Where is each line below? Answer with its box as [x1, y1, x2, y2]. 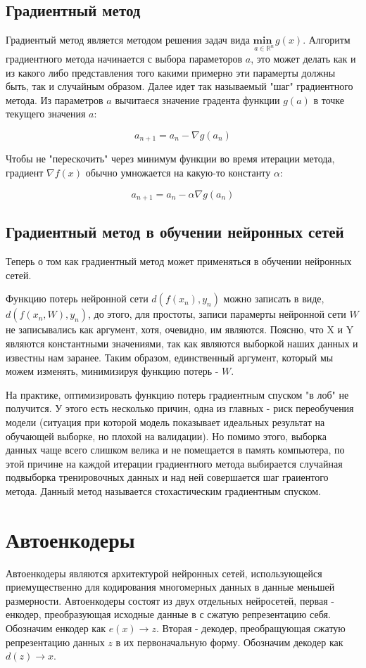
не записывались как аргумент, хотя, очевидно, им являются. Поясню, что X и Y [6, 322, 354, 337]
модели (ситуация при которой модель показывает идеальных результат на [6, 415, 325, 429]
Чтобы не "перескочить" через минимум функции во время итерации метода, [6, 151, 335, 166]
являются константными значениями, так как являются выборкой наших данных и [6, 336, 358, 351]
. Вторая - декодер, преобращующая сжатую [156, 621, 346, 636]
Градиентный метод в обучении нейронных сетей [6, 221, 344, 243]
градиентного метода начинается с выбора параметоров [6, 51, 243, 65]
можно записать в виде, [223, 291, 324, 306]
